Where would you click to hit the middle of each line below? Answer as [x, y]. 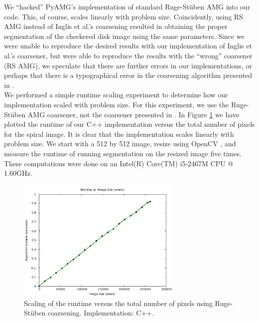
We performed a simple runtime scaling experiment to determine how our [116, 95]
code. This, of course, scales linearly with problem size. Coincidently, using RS [124, 16]
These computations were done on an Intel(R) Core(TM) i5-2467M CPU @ [119, 163]
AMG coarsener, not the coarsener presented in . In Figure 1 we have [133, 114]
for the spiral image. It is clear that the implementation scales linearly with [119, 134]
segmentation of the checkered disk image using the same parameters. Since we [124, 36]
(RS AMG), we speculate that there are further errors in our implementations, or [128, 65]
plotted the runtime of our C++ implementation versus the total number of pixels [129, 124]
